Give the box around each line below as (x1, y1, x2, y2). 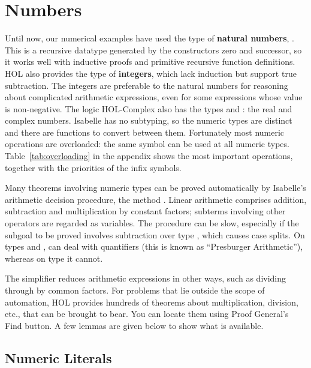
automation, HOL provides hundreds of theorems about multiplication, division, (5, 295, 298, 308)
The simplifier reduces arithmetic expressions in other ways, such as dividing (5, 272, 286, 285)
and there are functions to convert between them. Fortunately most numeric (5, 125, 285, 138)
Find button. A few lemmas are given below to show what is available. (5, 319, 264, 331)
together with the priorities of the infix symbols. (5, 161, 182, 173)
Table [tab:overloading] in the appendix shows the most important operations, (5, 149, 293, 162)
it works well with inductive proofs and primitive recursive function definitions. (5, 55, 295, 68)
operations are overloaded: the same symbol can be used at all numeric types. (5, 137, 289, 150)
